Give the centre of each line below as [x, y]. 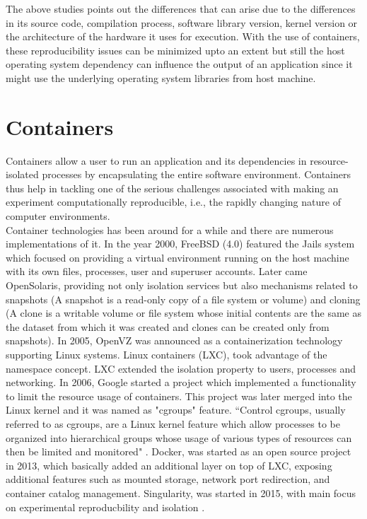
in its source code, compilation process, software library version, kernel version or [182, 22]
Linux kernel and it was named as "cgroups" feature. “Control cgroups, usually [176, 410]
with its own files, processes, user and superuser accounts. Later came [157, 271]
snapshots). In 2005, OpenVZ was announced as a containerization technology [174, 340]
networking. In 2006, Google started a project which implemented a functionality [181, 382]
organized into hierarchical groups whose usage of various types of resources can [179, 437]
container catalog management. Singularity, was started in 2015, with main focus [181, 492]
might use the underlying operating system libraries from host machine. [161, 77]
